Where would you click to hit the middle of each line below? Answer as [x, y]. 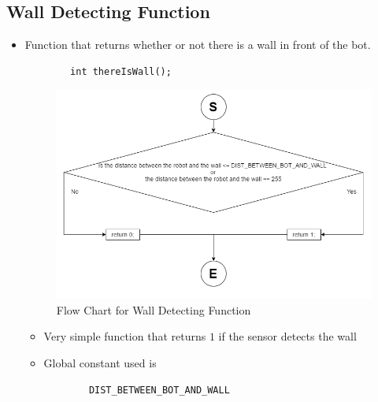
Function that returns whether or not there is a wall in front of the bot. [198, 45]
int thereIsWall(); [121, 71]
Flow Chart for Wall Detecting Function [154, 309]
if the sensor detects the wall [287, 336]
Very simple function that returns [125, 336]
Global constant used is [100, 363]
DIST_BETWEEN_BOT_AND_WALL [159, 390]
